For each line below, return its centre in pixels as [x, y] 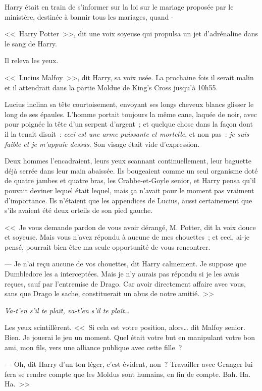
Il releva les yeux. [32, 60]
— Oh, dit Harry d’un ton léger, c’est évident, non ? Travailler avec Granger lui [129, 364]
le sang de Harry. [31, 43]
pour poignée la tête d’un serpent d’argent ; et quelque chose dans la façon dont [129, 124]
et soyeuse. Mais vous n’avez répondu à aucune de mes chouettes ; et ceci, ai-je [127, 237]
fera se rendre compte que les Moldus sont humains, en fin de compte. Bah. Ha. [128, 374]
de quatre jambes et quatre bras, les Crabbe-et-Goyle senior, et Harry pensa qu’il [130, 180]
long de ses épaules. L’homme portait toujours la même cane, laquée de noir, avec [131, 114]
